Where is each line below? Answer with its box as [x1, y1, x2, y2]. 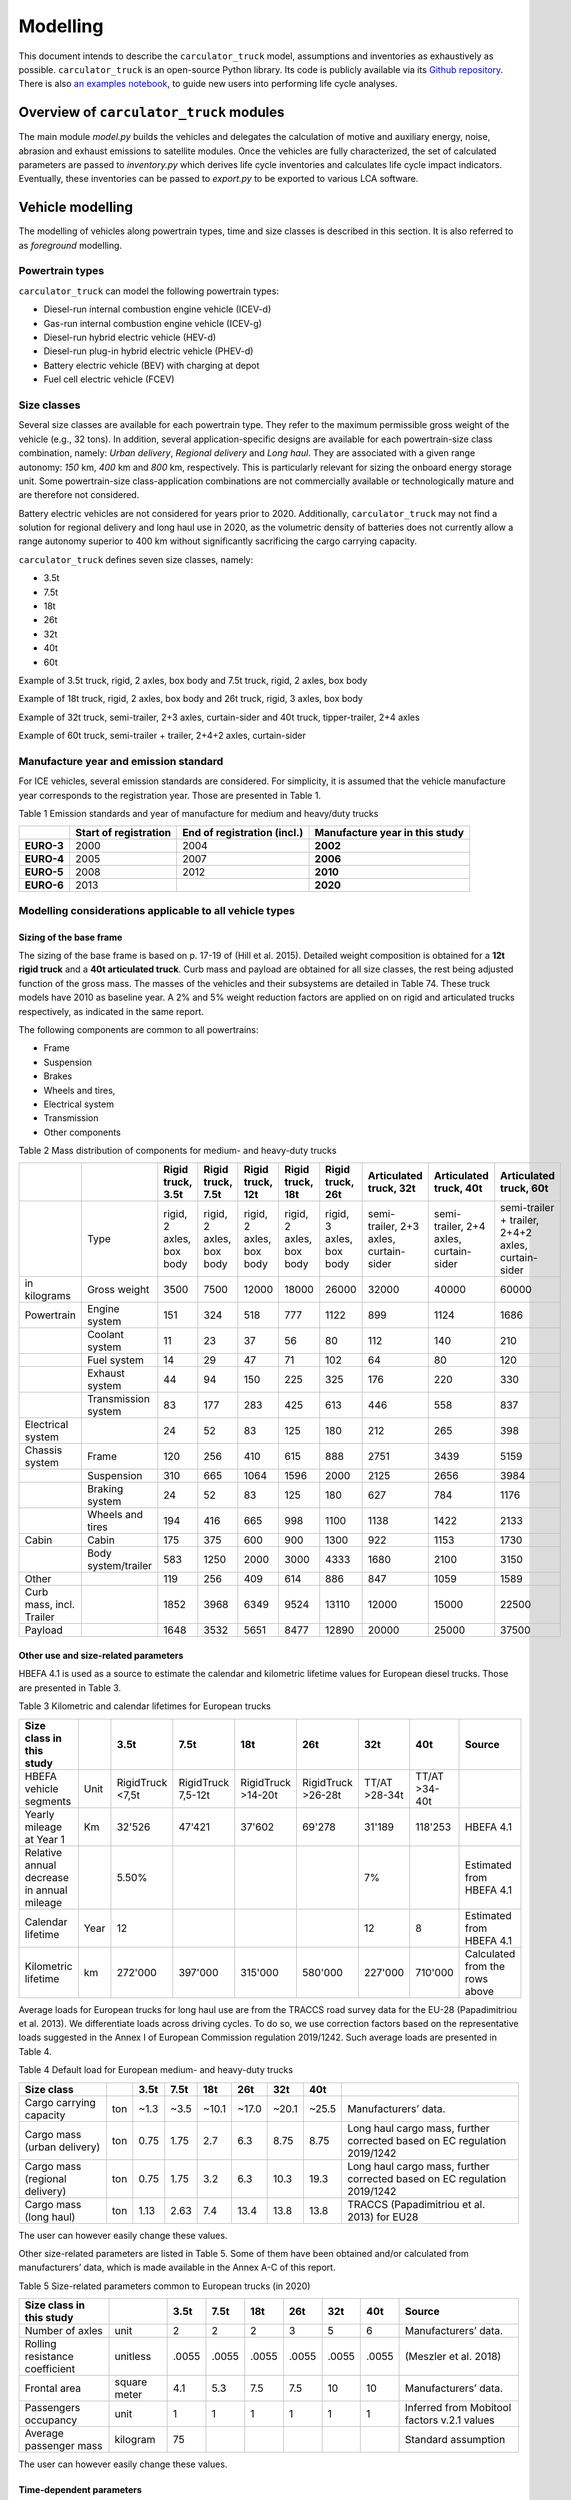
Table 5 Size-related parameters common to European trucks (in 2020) [18, 2280, 311, 2292]
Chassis [24, 1443, 63, 1457]
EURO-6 [24, 878, 64, 892]
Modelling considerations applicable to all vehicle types [18, 903, 295, 917]
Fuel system [86, 1353, 144, 1367]
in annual [24, 1883, 68, 1897]
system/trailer [86, 1559, 153, 1573]
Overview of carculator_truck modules [18, 104, 285, 121]
